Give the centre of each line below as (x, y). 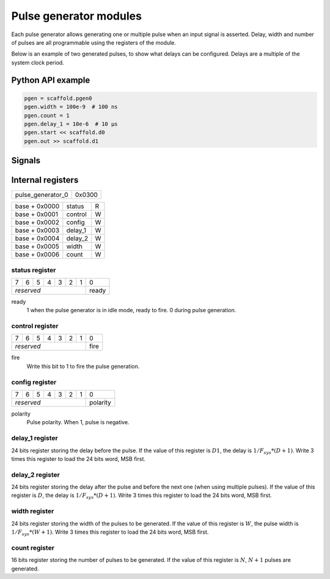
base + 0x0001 (36, 214)
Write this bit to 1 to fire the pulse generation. (83, 366)
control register (35, 326)
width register (33, 511)
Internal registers (45, 180)
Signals (26, 161)
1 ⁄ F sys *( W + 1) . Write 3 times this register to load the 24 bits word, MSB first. (110, 532)
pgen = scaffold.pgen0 (58, 98)
